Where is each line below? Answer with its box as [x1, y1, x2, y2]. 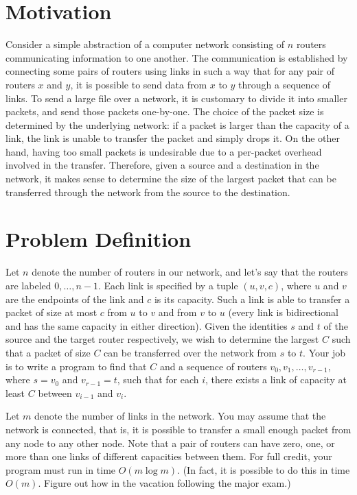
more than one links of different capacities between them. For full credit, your [5, 449, 332, 463]
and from [158, 305, 197, 319]
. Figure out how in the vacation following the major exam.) [38, 476, 291, 490]
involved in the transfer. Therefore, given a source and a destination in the [5, 158, 319, 172]
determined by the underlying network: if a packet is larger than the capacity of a [5, 117, 349, 132]
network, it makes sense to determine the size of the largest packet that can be [5, 171, 336, 186]
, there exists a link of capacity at [205, 372, 347, 387]
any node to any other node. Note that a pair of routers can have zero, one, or [5, 435, 335, 450]
